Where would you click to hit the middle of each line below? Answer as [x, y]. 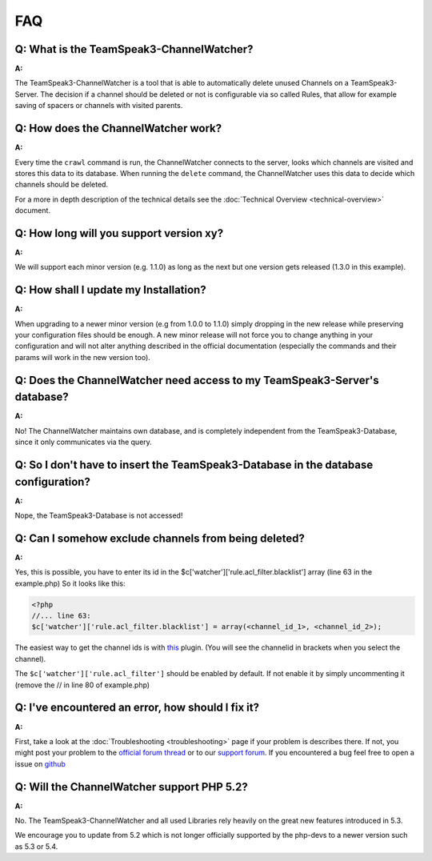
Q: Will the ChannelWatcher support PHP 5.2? [131, 787]
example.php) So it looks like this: [70, 583]
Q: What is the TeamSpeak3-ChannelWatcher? [134, 49]
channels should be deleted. [61, 185]
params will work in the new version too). [83, 357]
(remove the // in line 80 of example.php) [82, 685]
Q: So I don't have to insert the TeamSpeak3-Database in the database [194, 465]
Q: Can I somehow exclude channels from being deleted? [160, 538]
